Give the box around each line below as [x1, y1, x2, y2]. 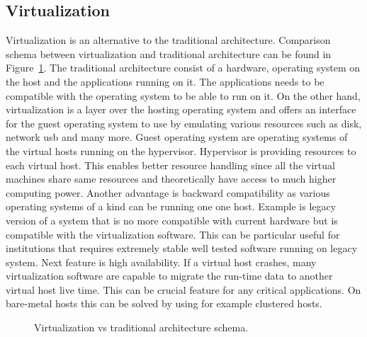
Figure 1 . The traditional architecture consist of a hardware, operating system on [6, 60, 361, 75]
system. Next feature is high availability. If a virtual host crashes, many [6, 254, 317, 269]
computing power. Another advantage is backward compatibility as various [6, 185, 330, 200]
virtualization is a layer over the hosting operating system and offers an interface [6, 102, 356, 117]
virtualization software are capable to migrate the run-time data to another [6, 268, 333, 283]
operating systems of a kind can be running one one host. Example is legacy [6, 199, 337, 214]
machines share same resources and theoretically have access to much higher [6, 171, 337, 186]
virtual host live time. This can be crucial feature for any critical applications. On [6, 282, 361, 297]
